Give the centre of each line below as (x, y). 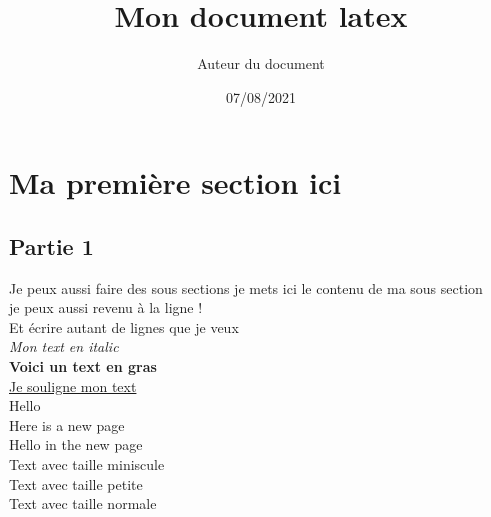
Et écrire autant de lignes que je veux (124, 326)
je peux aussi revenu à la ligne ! (106, 307)
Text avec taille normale (83, 503)
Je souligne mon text (73, 385)
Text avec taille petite (76, 483)
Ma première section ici (175, 182)
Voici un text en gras (83, 366)
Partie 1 (51, 245)
